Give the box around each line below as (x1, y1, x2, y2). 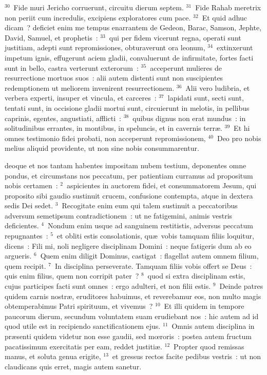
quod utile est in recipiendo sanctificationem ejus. (5, 321, 161, 331)
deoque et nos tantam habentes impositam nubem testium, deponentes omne (5, 160, 246, 170)
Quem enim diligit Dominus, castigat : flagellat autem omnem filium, (40, 250, 259, 261)
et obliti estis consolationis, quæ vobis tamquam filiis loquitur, (56, 230, 254, 241)
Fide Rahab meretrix (195, 2, 261, 12)
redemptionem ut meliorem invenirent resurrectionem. (5, 82, 175, 93)
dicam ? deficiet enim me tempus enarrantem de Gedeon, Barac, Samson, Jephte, (5, 22, 262, 33)
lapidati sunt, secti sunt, (167, 92, 244, 103)
